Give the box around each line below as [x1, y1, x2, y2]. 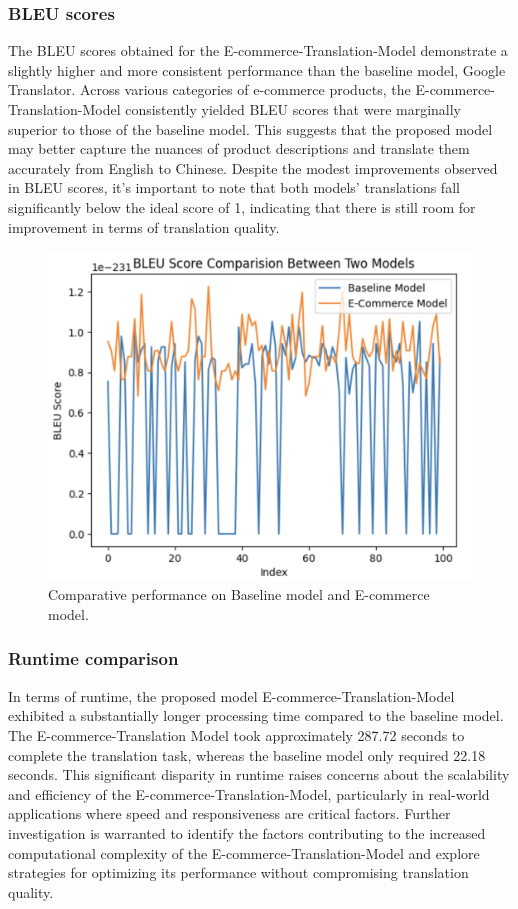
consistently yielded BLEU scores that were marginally [125, 99, 462, 119]
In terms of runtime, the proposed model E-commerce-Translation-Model [8, 685, 455, 706]
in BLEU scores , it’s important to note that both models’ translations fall [8, 177, 460, 198]
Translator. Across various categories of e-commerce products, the [8, 79, 411, 100]
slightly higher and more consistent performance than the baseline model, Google [8, 59, 506, 80]
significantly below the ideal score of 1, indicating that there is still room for [8, 196, 476, 217]
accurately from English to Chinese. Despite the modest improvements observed [8, 157, 498, 178]
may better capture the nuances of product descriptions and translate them [8, 138, 470, 159]
